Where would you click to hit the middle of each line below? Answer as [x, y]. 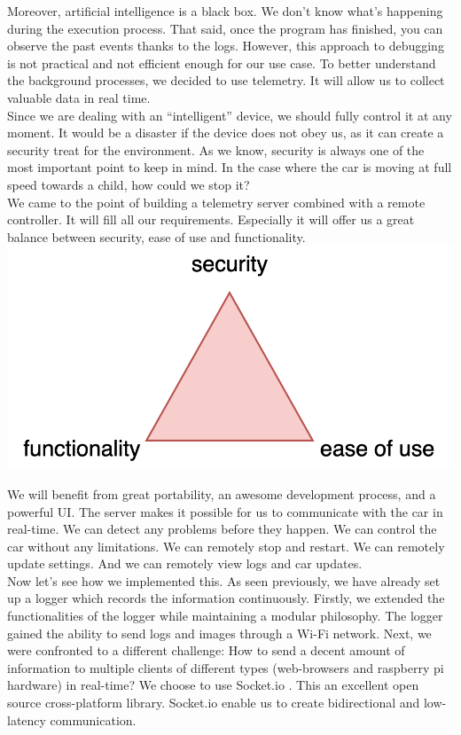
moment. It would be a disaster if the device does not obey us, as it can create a [226, 133]
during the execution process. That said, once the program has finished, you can [225, 28]
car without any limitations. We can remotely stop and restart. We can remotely [226, 546]
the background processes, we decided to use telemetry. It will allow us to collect [226, 80]
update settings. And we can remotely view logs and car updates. [185, 563]
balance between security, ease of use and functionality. [156, 236]
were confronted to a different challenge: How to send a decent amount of [206, 650]
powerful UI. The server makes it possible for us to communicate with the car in [225, 511]
